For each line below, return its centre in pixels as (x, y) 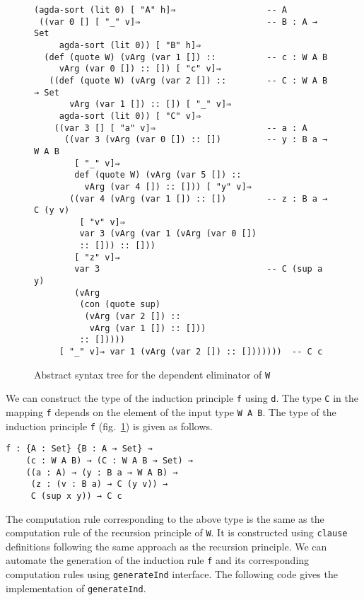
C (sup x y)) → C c (76, 496)
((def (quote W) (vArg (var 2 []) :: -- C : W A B (188, 80)
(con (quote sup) (120, 305)
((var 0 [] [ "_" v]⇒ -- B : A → (178, 22)
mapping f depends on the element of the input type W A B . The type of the (171, 412)
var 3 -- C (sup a (199, 269)
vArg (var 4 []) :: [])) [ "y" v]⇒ (168, 186)
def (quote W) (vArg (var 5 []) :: (158, 175)
